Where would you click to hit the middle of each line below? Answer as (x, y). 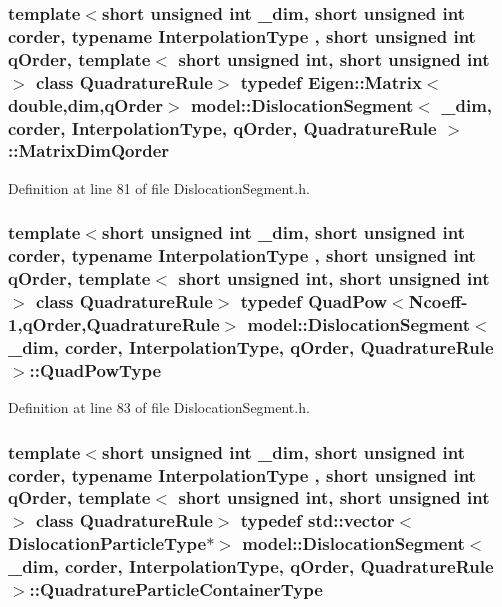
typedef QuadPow (314, 301)
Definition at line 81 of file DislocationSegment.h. (159, 187)
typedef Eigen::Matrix (331, 81)
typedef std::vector (317, 520)
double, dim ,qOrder (86, 104)
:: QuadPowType (95, 369)
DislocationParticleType (107, 543)
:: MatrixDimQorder (89, 150)
